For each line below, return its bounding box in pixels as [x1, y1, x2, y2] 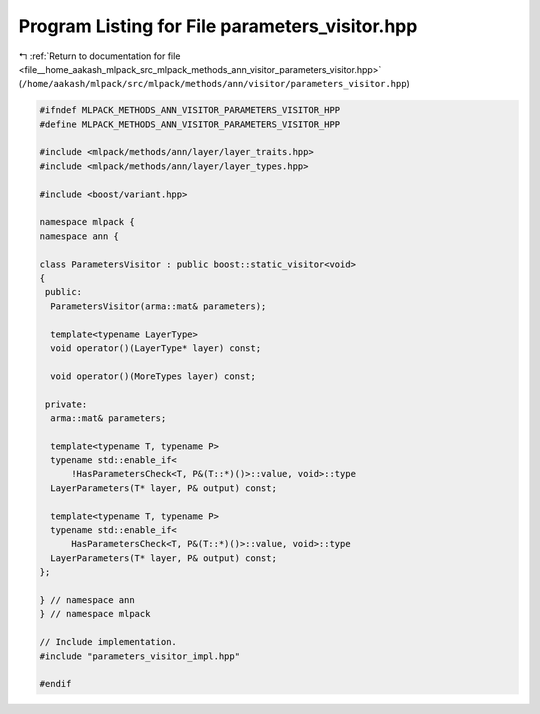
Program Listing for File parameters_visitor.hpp [18, 15, 418, 37]
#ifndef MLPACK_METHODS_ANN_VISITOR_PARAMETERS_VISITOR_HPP [39, 105, 341, 116]
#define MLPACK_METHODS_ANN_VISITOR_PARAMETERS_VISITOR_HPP [39, 118, 341, 130]
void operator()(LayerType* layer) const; [50, 342, 262, 354]
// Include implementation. [39, 636, 177, 648]
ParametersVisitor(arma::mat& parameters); [50, 300, 267, 312]
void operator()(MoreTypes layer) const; [50, 370, 257, 382]
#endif [39, 678, 72, 690]
